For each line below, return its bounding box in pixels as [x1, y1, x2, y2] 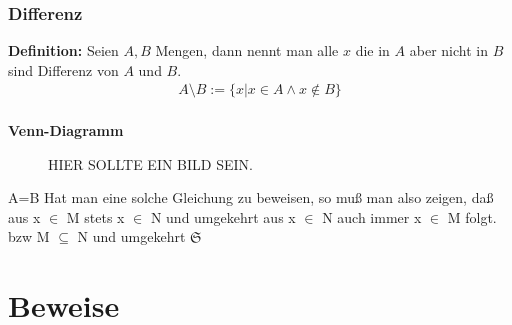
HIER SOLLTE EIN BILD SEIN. [48, 153, 253, 174]
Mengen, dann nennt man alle [155, 40, 339, 61]
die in [355, 40, 390, 61]
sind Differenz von [8, 59, 119, 80]
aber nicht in [409, 40, 488, 61]
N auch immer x [322, 206, 422, 227]
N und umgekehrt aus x [150, 206, 296, 227]
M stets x [66, 206, 125, 227]
